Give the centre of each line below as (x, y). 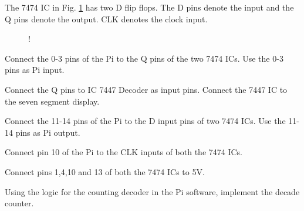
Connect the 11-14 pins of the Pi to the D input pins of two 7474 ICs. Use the (145, 121)
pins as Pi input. (35, 70)
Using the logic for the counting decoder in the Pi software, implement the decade (152, 191)
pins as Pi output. (48, 132)
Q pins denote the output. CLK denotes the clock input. (106, 19)
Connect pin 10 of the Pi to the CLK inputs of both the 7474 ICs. (124, 152)
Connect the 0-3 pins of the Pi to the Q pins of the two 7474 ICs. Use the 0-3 (144, 58)
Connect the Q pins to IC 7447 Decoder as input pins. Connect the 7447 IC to (146, 89)
